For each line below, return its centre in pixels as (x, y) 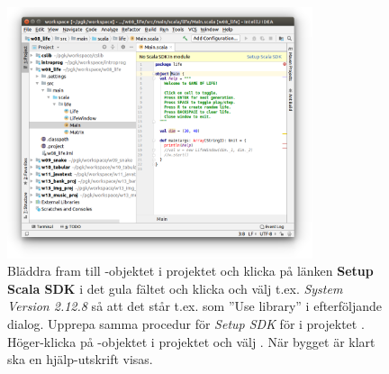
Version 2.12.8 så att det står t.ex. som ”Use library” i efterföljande (195, 306)
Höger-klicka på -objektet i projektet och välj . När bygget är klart (191, 341)
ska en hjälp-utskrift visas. (80, 359)
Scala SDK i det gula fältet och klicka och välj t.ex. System (175, 288)
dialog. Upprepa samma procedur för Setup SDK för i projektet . (186, 324)
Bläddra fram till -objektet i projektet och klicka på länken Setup (190, 271)
